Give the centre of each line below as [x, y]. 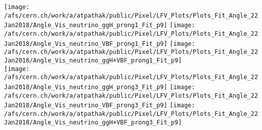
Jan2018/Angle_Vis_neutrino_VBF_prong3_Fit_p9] [86, 106]
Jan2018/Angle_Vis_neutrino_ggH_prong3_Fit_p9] [86, 87]
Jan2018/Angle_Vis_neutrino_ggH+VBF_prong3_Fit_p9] [93, 122]
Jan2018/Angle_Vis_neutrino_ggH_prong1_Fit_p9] [86, 25]
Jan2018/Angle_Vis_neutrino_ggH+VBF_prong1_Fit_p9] [93, 60]
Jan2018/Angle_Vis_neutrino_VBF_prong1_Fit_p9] [86, 44]
